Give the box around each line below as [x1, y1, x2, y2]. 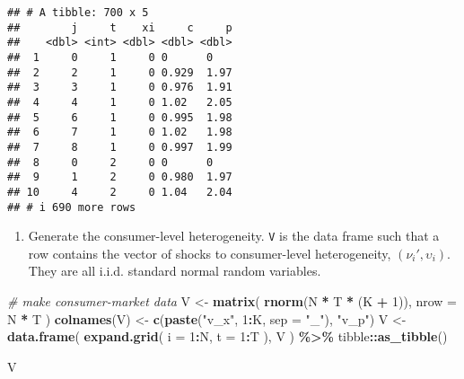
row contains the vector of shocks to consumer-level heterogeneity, [28, 243, 391, 262]
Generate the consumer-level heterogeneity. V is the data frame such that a [28, 226, 440, 245]
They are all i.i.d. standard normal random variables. [28, 261, 321, 280]
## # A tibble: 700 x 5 [7, 6, 149, 19]
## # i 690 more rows [7, 200, 136, 214]
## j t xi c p [7, 21, 232, 34]
